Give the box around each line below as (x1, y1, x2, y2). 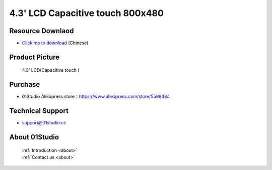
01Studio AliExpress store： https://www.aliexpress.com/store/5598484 (22, 93, 170, 100)
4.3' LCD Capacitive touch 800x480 (9, 8, 164, 19)
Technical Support (9, 107, 69, 115)
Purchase (9, 80, 40, 89)
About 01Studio (9, 133, 59, 141)
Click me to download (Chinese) (22, 40, 89, 46)
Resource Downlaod (9, 27, 74, 35)
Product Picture (9, 53, 60, 61)
